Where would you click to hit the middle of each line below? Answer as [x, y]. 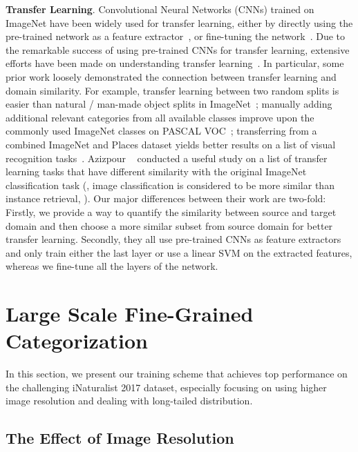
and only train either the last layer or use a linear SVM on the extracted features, [179, 252]
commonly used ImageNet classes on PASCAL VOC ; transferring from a [161, 131]
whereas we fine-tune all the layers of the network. [112, 266]
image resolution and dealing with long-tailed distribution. [129, 401]
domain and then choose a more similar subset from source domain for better [169, 225]
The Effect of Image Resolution [120, 438]
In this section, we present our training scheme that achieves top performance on [177, 374]
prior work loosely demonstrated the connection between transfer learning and [171, 76]
